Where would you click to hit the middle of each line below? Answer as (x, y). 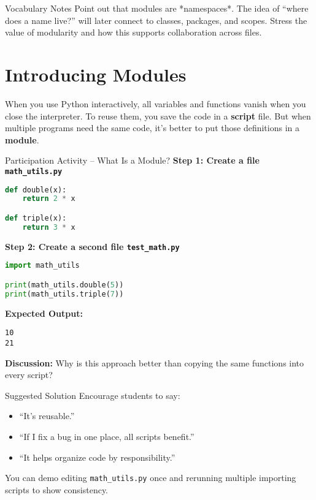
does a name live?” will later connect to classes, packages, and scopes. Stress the (156, 20)
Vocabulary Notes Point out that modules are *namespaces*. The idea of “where (157, 8)
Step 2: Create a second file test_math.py (92, 246)
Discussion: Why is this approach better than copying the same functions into (155, 362)
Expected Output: (44, 313)
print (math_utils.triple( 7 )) (64, 294)
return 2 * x (49, 199)
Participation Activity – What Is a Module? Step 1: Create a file (132, 160)
